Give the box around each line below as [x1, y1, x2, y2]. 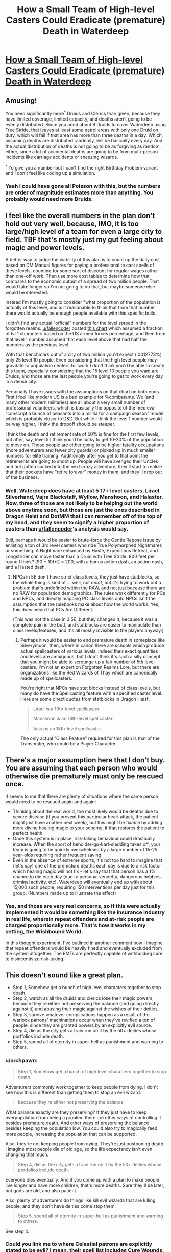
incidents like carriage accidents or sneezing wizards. [5, 154, 118, 160]
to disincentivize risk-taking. [5, 956, 65, 962]
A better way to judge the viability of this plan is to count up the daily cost [5, 257, 160, 263]
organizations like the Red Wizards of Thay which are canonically [20, 670, 158, 676]
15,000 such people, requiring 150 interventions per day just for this [12, 884, 155, 890]
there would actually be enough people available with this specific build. [5, 310, 157, 316]
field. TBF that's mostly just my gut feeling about [5, 235, 163, 244]
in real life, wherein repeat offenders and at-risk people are [5, 916, 155, 923]
